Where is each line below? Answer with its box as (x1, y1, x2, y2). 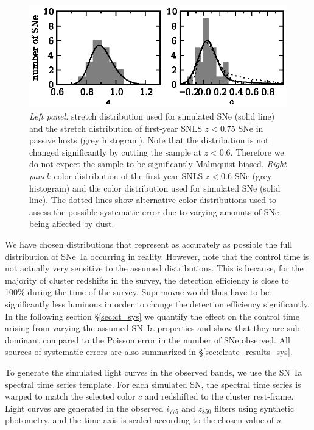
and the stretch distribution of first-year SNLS (29, 121, 203, 134)
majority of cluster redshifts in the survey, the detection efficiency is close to (5, 273, 289, 286)
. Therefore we (230, 145, 284, 158)
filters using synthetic (214, 401, 295, 414)
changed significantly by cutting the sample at (29, 145, 201, 158)
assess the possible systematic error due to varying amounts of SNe (29, 205, 279, 218)
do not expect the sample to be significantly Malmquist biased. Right (29, 157, 287, 170)
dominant (5, 333, 40, 346)
